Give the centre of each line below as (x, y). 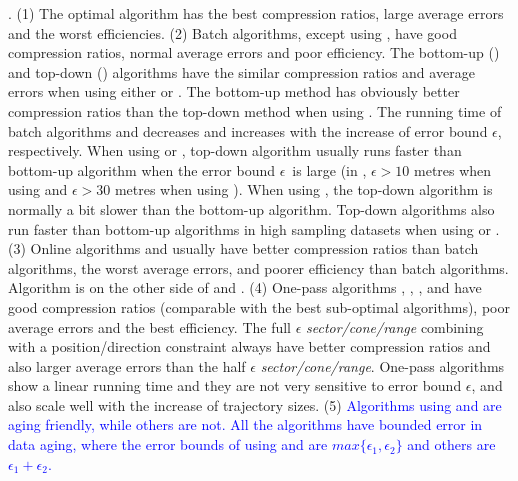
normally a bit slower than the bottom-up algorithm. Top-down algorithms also (251, 208)
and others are (451, 444)
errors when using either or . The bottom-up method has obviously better (234, 91)
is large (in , (329, 169)
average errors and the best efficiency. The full (150, 326)
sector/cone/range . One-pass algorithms (382, 365)
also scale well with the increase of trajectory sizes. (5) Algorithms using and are (255, 404)
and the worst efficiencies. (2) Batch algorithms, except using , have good (232, 32)
